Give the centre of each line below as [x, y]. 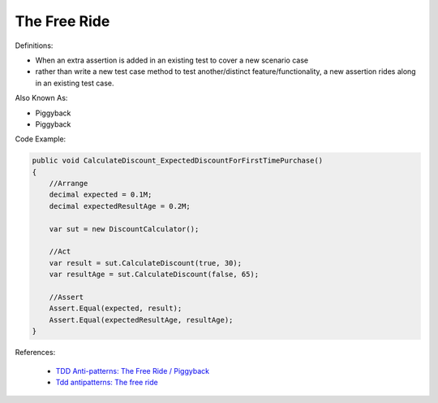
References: [35, 353]
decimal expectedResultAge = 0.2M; [120, 206]
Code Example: [41, 139]
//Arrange [69, 184]
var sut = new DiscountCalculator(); [124, 229]
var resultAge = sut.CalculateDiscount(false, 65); [154, 275]
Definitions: [34, 45]
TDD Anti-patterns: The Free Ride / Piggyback [133, 370]
